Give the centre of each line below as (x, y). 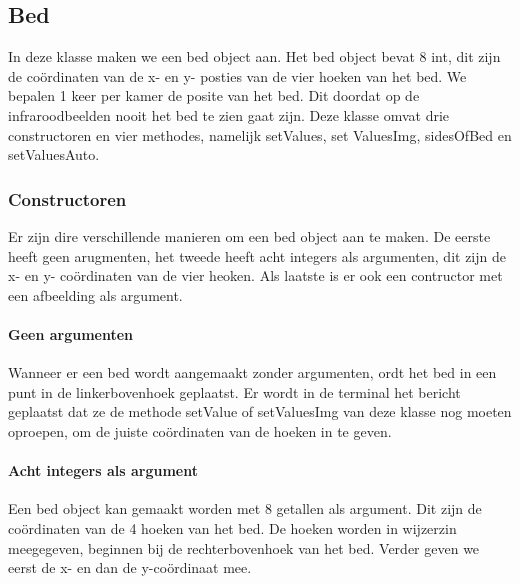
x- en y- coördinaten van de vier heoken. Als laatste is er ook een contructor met (255, 275)
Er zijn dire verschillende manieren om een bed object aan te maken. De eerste (249, 235)
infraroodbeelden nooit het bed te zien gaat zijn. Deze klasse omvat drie (229, 114)
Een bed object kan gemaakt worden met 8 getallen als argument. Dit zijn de (245, 508)
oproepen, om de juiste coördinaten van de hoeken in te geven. (200, 430)
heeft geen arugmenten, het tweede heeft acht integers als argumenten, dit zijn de (257, 255)
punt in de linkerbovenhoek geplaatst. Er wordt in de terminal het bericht (234, 391)
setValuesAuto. (54, 154)
